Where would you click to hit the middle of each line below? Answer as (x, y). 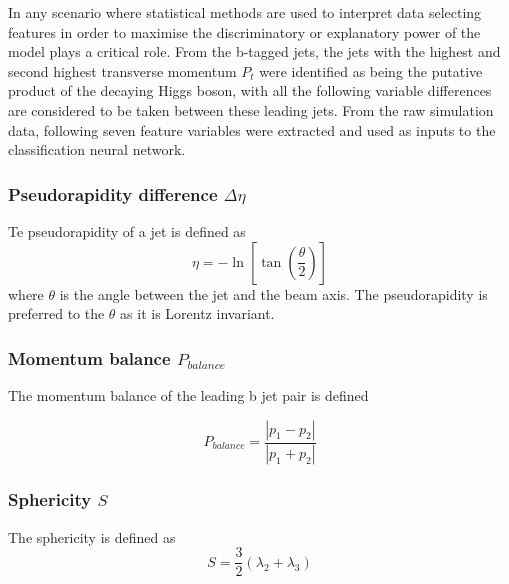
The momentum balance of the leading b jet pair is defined (188, 394)
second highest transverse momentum (122, 70)
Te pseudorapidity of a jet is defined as (127, 230)
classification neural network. (97, 149)
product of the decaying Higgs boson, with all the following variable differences (250, 90)
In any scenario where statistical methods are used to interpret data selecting (245, 12)
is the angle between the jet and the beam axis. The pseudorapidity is (273, 293)
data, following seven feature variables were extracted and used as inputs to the (252, 129)
